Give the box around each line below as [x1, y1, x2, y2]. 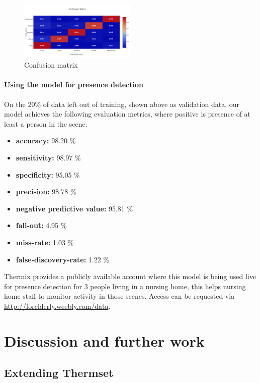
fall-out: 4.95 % [16, 220, 67, 231]
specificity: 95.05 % [16, 169, 80, 180]
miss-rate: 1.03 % [16, 237, 74, 248]
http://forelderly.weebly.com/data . [4, 300, 111, 311]
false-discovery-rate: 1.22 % [16, 254, 110, 264]
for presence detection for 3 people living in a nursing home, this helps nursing [4, 281, 246, 291]
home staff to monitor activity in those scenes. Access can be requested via [4, 291, 235, 301]
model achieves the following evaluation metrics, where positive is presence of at [4, 108, 251, 119]
